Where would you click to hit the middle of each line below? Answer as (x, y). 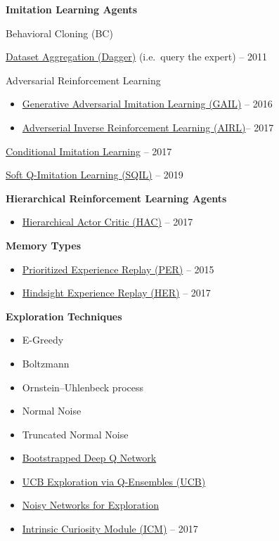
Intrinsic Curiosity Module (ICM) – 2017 (110, 529)
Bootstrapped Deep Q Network (89, 458)
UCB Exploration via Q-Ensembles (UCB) (114, 481)
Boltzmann (46, 363)
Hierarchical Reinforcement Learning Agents (116, 198)
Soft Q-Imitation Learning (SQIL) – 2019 (95, 175)
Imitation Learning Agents (72, 9)
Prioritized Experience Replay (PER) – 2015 (118, 269)
